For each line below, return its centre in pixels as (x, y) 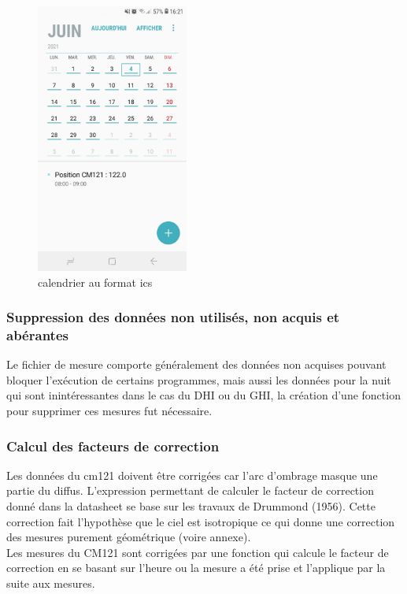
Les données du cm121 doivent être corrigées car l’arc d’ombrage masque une (192, 475)
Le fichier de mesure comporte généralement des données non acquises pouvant (196, 364)
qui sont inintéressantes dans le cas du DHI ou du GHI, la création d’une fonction (203, 395)
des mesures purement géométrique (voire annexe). (129, 537)
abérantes (37, 334)
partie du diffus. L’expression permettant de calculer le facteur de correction (190, 490)
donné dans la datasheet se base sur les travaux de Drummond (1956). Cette (191, 506)
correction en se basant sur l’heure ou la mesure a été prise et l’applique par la (196, 568)
